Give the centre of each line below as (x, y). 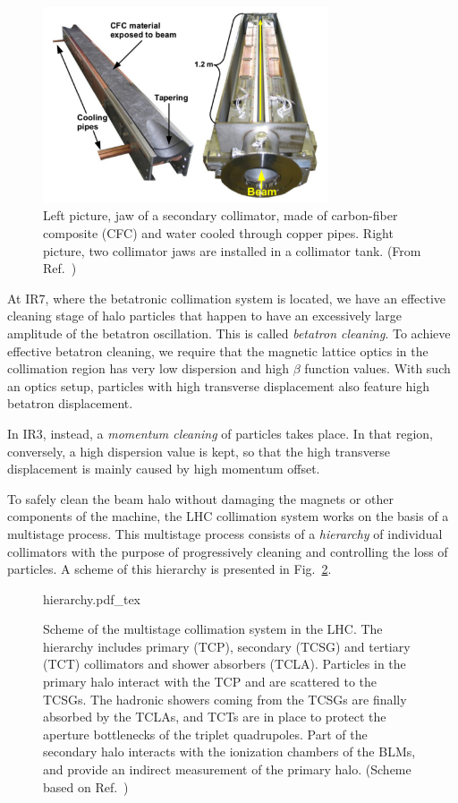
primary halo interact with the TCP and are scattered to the (210, 682)
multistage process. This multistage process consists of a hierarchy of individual (225, 533)
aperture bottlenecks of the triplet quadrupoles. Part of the (205, 734)
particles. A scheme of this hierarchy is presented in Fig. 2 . (170, 569)
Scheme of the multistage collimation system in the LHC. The (213, 629)
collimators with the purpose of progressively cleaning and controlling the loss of (228, 551)
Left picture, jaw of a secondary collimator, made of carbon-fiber (221, 215)
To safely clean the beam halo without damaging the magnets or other (200, 498)
